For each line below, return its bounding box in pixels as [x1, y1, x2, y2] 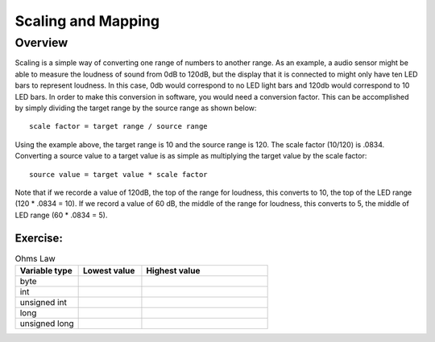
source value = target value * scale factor [29, 170, 209, 179]
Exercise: [14, 231, 64, 245]
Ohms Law [14, 253, 56, 264]
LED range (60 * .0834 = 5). [14, 210, 108, 220]
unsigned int [19, 296, 68, 307]
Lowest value [83, 265, 135, 276]
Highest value [146, 265, 201, 276]
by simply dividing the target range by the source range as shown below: [14, 103, 257, 113]
